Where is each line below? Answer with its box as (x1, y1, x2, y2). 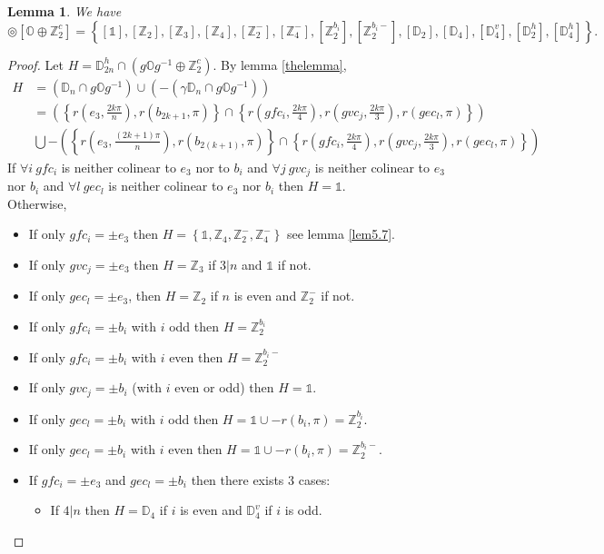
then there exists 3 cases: (191, 470, 331, 489)
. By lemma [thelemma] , (213, 54, 347, 74)
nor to (195, 157, 230, 176)
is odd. (284, 500, 322, 519)
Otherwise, (7, 193, 67, 213)
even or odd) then (174, 378, 274, 397)
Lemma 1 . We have (7, 2, 122, 20)
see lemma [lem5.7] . (286, 224, 395, 243)
